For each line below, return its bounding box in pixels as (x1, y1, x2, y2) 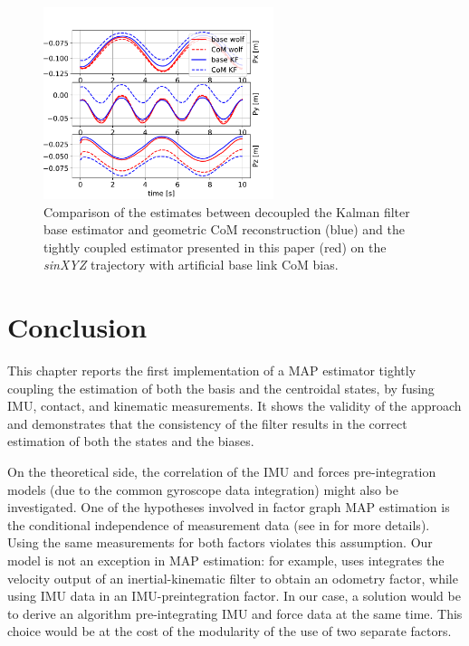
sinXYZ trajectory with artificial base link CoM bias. (43, 255, 339, 274)
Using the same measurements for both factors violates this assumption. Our (7, 533, 433, 552)
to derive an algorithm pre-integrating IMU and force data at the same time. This (7, 603, 463, 622)
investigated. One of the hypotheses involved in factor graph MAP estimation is (7, 498, 450, 517)
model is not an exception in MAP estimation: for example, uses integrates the (7, 551, 445, 570)
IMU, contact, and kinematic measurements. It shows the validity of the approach (7, 396, 462, 415)
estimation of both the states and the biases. (7, 432, 254, 451)
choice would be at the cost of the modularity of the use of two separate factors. (7, 622, 452, 641)
